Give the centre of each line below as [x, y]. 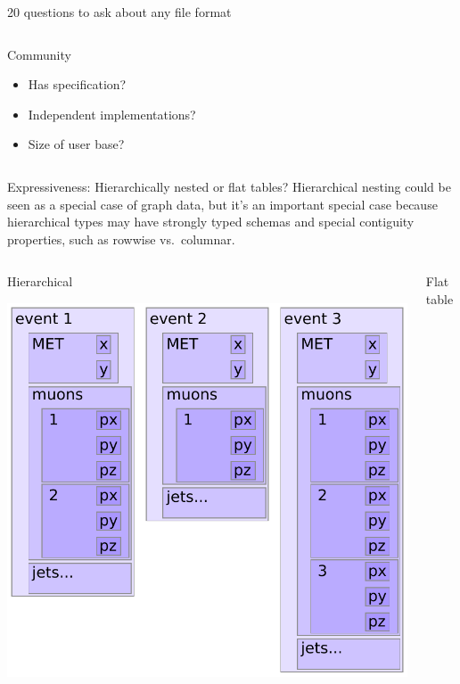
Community [39, 54]
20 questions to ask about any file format [119, 12]
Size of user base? [76, 144]
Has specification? [77, 84]
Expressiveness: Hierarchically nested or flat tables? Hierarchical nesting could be [229, 186]
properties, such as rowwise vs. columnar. [121, 239]
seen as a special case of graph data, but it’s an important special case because [222, 204]
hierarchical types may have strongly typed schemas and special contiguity [211, 222]
